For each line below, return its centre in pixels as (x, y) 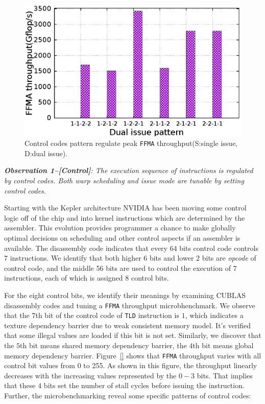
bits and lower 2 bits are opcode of (203, 258)
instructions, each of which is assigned (64, 278)
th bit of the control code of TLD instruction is (107, 315)
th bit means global (223, 345)
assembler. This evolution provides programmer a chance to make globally (120, 228)
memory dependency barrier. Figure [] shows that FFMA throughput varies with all (133, 355)
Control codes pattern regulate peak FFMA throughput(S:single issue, (131, 143)
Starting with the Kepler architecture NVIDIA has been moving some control (125, 208)
